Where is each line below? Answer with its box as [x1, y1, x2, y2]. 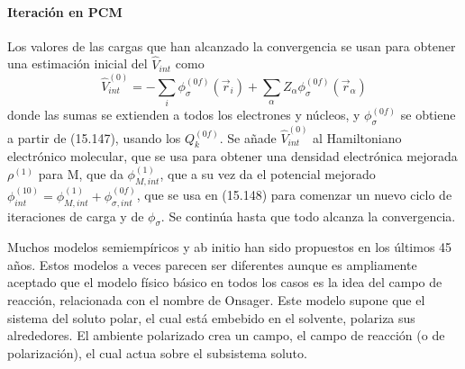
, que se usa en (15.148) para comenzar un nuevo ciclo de [136, 185, 452, 204]
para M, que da [38, 165, 123, 184]
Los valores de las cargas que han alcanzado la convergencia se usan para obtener [7, 36, 456, 55]
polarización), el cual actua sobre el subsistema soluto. [7, 343, 307, 362]
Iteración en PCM [7, 2, 123, 21]
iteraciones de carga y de [7, 206, 144, 225]
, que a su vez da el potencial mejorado [160, 165, 376, 184]
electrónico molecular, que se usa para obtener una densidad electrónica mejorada [7, 147, 458, 166]
